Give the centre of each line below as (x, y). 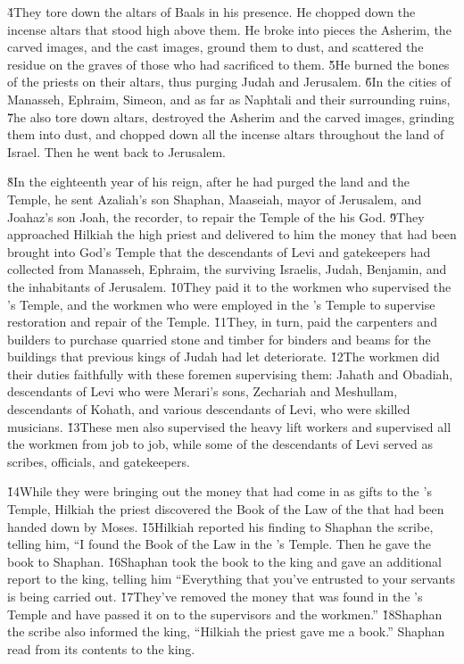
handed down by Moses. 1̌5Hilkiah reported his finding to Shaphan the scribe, (220, 526)
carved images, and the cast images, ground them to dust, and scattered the (215, 47)
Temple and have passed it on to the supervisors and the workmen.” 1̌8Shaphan (225, 614)
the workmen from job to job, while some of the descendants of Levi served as (220, 444)
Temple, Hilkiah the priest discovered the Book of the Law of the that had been (226, 509)
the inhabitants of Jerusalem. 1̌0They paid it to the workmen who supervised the (229, 286)
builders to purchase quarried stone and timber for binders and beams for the (219, 339)
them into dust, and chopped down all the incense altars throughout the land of (226, 134)
